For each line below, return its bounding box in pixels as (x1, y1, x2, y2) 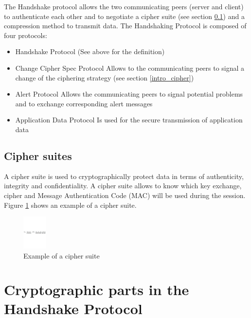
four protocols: (4, 30, 47, 40)
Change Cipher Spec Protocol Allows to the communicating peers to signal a (15, 62, 245, 73)
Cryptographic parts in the (4, 279, 189, 299)
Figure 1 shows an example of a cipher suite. (4, 199, 137, 210)
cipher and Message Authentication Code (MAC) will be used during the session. (4, 190, 246, 200)
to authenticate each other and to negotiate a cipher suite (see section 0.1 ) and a (4, 11, 245, 21)
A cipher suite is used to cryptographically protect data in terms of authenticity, (4, 171, 244, 181)
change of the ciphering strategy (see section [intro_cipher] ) (15, 72, 194, 82)
